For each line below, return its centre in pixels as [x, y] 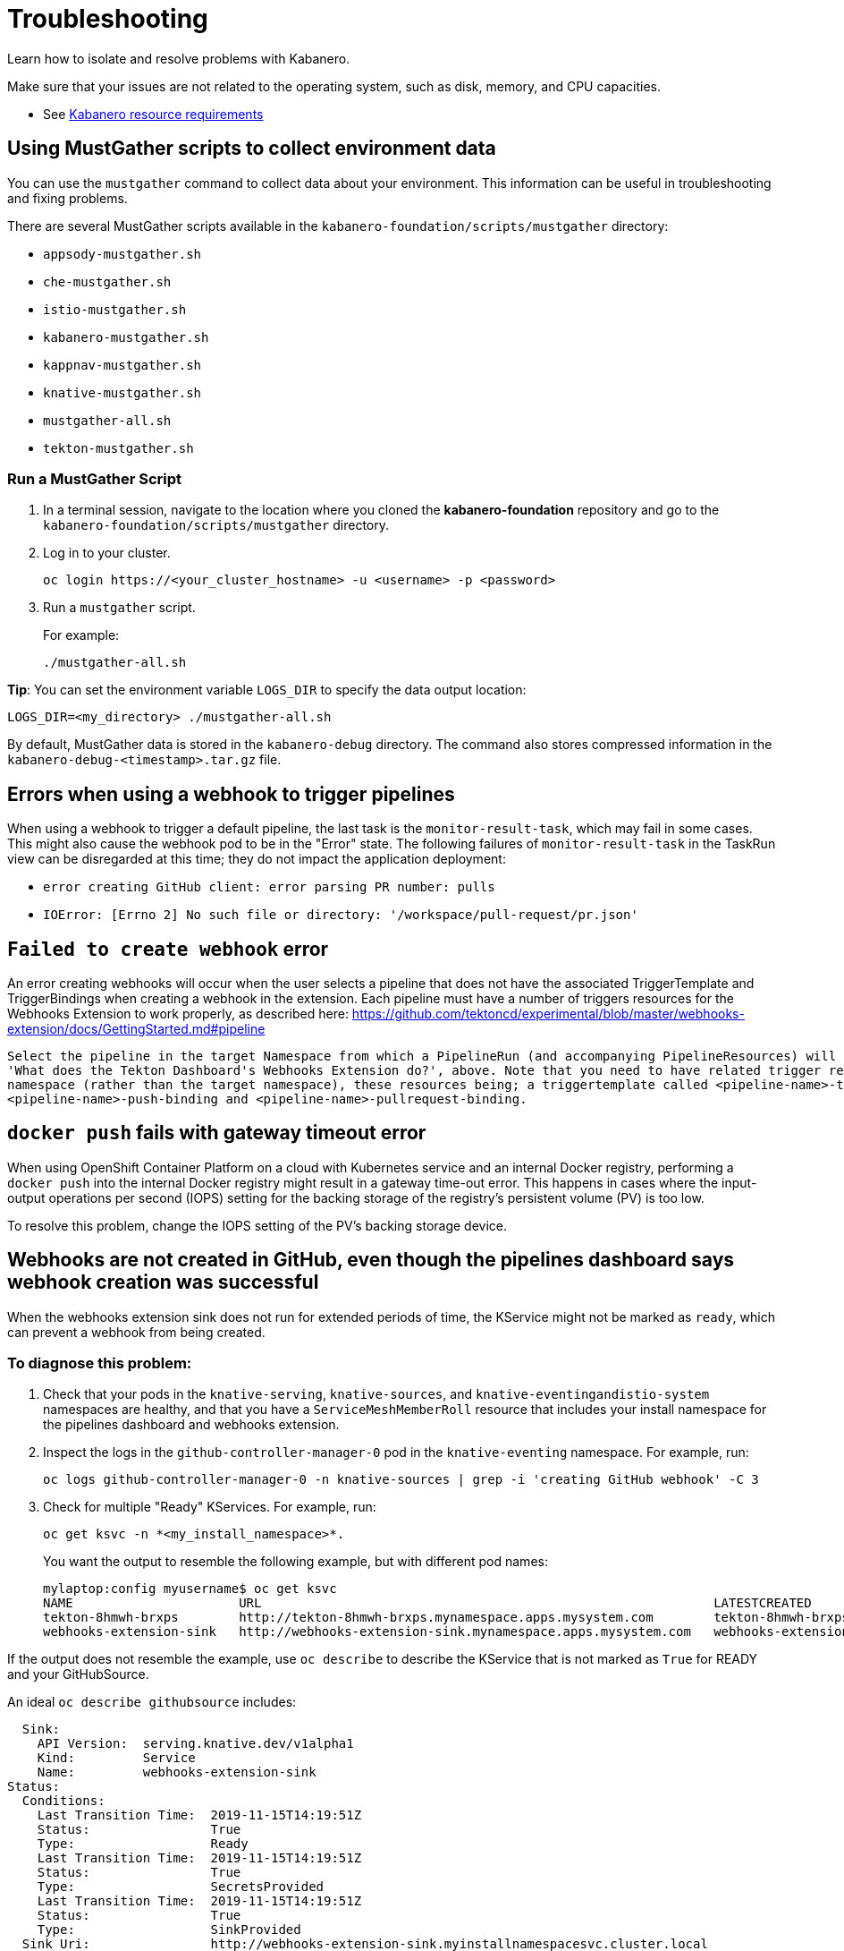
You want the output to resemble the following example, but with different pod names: [295, 1562]
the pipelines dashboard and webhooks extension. [191, 1425]
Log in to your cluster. [107, 553]
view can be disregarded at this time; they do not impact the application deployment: [257, 859]
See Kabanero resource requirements [153, 114]
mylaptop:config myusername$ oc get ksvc [190, 1589]
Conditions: [63, 1801]
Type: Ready [143, 1844]
